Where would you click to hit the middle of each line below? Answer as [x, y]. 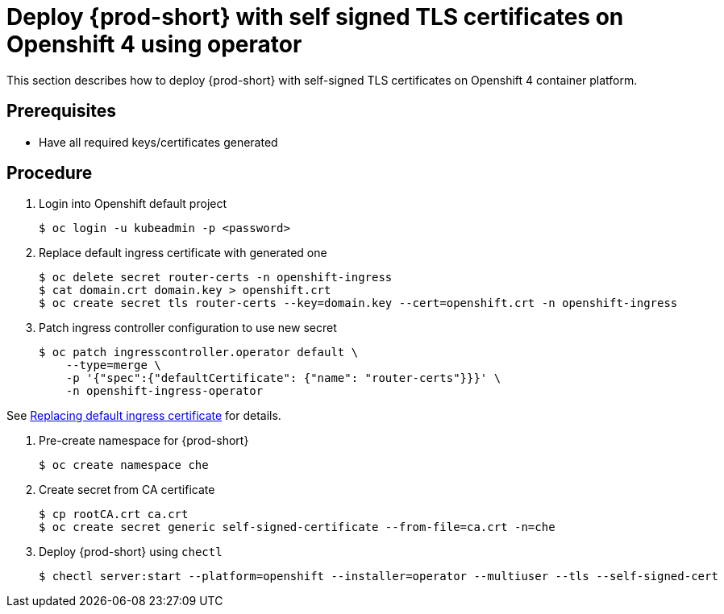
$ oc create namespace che [124, 465]
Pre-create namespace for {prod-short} [144, 441]
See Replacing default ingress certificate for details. [144, 416]
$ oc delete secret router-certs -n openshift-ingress [216, 278]
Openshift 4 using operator [154, 44]
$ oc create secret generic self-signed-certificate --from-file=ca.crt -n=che [297, 527]
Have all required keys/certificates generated [158, 142]
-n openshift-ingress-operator [164, 391]
